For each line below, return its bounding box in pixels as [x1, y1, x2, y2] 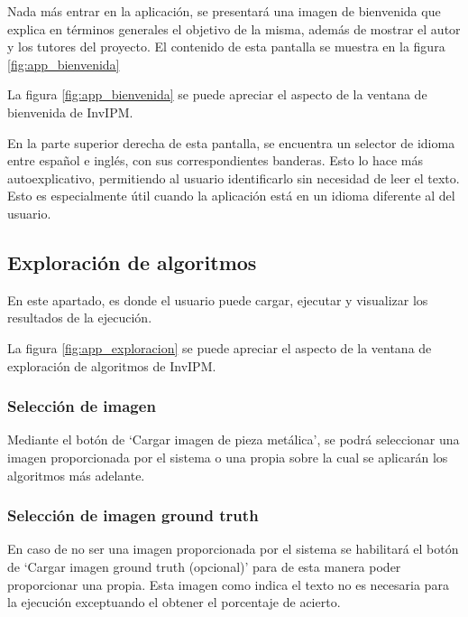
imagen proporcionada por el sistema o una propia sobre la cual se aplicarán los [7, 447, 448, 466]
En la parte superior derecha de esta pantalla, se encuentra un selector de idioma [7, 133, 455, 152]
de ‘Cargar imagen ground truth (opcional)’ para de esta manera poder [7, 556, 401, 575]
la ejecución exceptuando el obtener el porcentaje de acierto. [7, 593, 341, 612]
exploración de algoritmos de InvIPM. [7, 356, 216, 375]
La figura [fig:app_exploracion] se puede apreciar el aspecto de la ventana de [7, 338, 432, 357]
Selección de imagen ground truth [7, 504, 259, 527]
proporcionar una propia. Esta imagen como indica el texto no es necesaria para [7, 575, 449, 594]
